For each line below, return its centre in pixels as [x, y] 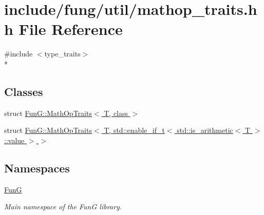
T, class [116, 113]
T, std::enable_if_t [134, 130]
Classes [24, 91]
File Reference [71, 29]
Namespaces [37, 168]
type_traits [62, 54]
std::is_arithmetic [205, 130]
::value [14, 140]
